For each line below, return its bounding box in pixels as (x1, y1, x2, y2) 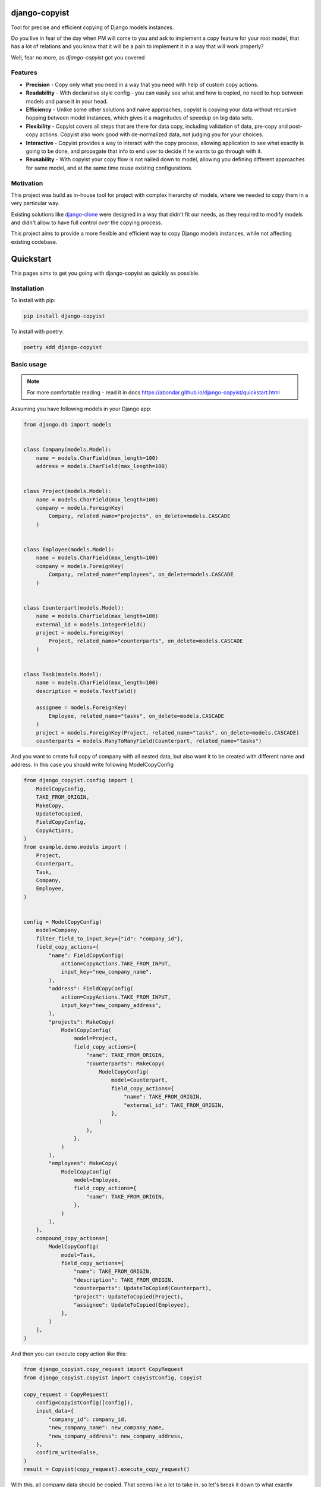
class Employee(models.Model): (23, 546, 115, 553)
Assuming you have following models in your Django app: (11, 405, 152, 413)
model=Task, (61, 1251, 96, 1258)
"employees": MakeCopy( (48, 1160, 118, 1167)
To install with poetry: (11, 328, 64, 335)
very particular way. (11, 200, 60, 207)
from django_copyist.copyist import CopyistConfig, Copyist (23, 1374, 203, 1381)
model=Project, (73, 1035, 118, 1042)
